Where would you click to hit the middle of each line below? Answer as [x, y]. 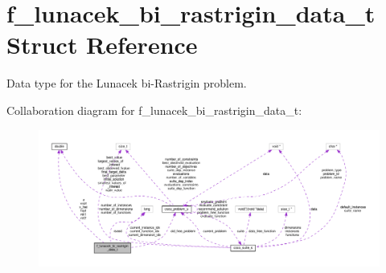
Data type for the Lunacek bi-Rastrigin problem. [127, 83]
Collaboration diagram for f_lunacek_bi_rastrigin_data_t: [154, 110]
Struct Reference [102, 45]
